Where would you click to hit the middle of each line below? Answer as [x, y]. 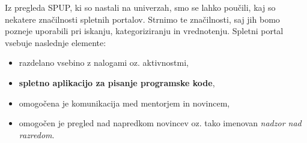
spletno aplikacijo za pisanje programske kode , [117, 82]
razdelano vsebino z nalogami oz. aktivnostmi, [104, 63]
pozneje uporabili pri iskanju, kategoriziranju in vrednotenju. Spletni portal [144, 31]
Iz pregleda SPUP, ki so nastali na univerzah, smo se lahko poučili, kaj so [140, 7]
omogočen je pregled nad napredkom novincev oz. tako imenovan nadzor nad [160, 123]
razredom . [37, 134]
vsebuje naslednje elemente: [56, 42]
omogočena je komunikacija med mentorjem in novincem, [124, 103]
